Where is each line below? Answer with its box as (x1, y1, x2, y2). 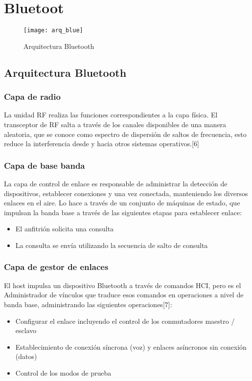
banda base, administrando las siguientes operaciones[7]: (4, 299, 172, 309)
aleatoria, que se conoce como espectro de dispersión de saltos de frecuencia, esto (4, 129, 247, 139)
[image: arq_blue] (23, 27, 83, 34)
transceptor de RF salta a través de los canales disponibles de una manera (4, 119, 227, 129)
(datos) (15, 351, 37, 361)
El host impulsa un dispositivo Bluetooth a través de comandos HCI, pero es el (4, 280, 241, 290)
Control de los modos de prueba (15, 367, 112, 378)
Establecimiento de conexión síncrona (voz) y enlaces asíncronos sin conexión (15, 341, 247, 352)
